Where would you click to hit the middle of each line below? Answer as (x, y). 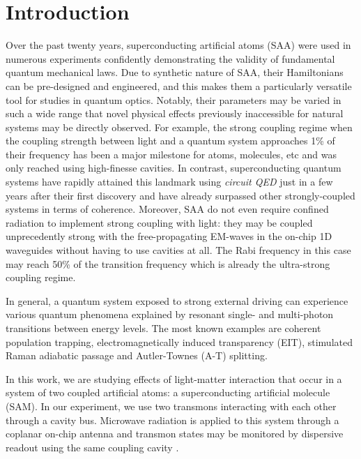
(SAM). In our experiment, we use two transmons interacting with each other (171, 406)
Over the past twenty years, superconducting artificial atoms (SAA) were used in (178, 45)
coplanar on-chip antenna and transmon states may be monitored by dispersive (175, 434)
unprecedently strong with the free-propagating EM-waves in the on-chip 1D (169, 236)
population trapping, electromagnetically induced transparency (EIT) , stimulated (179, 341)
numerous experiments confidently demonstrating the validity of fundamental (170, 58)
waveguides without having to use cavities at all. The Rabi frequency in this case (178, 250)
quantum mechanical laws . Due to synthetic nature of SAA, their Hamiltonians (175, 72)
